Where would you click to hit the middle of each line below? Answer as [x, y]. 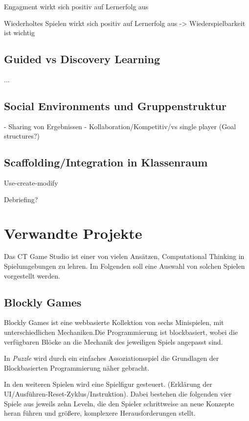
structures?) [22, 136]
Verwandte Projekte [73, 233]
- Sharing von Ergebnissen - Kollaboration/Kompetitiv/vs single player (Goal [120, 126]
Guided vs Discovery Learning [82, 59]
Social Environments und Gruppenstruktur [115, 105]
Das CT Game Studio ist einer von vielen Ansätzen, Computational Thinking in [124, 256]
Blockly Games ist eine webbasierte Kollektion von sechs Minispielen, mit [114, 322]
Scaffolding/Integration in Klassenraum [106, 162]
